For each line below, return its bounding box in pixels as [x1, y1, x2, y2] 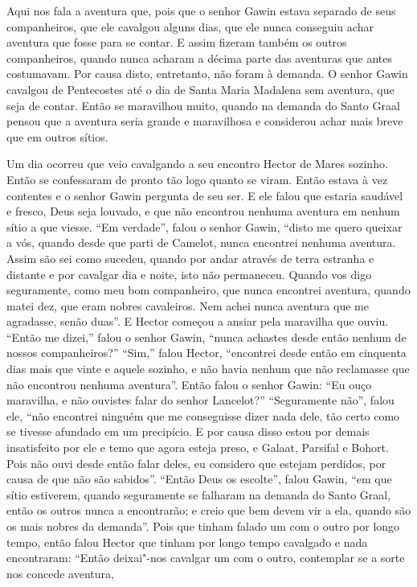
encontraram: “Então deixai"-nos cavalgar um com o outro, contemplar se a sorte [6, 549, 405, 566]
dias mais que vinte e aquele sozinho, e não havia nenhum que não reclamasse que [6, 360, 410, 377]
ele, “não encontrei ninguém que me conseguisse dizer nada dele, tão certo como [6, 407, 400, 424]
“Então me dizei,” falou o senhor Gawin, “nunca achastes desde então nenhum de [6, 328, 407, 345]
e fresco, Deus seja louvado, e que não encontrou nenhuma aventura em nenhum [6, 203, 400, 220]
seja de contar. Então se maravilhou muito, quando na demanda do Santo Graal [6, 96, 400, 113]
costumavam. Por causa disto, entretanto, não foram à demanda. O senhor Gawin [6, 65, 408, 82]
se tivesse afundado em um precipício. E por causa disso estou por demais [6, 423, 370, 440]
